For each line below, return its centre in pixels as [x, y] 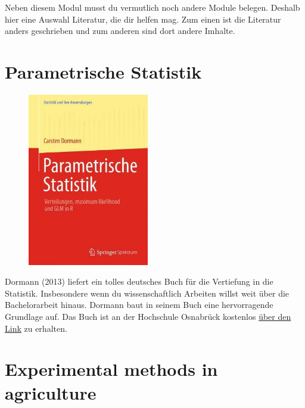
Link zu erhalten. [36, 328]
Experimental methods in [111, 369]
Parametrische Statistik [103, 71]
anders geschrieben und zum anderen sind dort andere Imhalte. [120, 31]
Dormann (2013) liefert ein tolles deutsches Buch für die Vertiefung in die [139, 281]
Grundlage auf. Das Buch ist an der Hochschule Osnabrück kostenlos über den [148, 316]
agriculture [51, 392]
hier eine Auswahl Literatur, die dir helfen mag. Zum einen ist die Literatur [143, 19]
